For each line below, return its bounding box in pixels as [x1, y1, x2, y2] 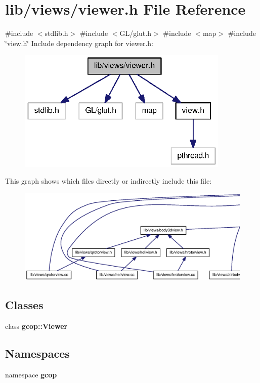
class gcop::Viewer [5, 320, 68, 331]
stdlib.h [45, 28, 68, 38]
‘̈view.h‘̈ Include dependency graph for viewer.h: [5, 37, 154, 48]
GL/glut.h [119, 28, 151, 38]
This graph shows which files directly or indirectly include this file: [5, 176, 212, 186]
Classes [5, 297, 44, 313]
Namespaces [5, 345, 70, 361]
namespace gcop [5, 369, 57, 379]
